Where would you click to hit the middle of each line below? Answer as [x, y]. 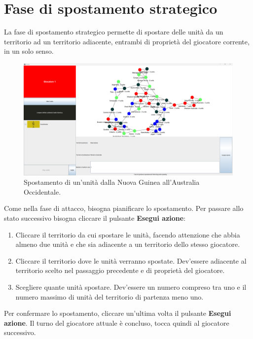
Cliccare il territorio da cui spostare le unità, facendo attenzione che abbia [128, 234]
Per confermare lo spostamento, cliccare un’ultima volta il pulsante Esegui [118, 313]
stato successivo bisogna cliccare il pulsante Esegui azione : [95, 218]
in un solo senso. [29, 51]
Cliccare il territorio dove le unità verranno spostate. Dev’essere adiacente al [131, 260]
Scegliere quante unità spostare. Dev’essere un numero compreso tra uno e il [131, 287]
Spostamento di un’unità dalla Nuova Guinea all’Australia [112, 182]
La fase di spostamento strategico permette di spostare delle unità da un [114, 32]
